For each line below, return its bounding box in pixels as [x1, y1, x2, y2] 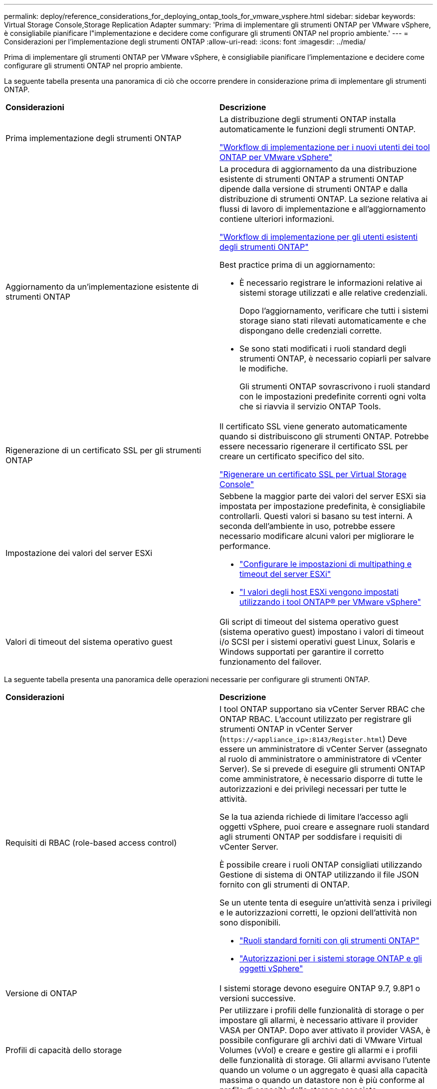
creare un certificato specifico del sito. [219, 451, 365, 461]
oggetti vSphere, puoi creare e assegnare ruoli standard [219, 822, 430, 832]
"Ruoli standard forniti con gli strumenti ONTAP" [239, 935, 420, 945]
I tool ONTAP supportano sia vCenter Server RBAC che [219, 704, 425, 714]
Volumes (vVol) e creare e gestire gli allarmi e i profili [219, 1045, 418, 1055]
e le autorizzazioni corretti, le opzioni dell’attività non [219, 907, 417, 917]
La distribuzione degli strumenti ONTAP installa [219, 114, 396, 124]
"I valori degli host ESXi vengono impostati [239, 587, 399, 597]
